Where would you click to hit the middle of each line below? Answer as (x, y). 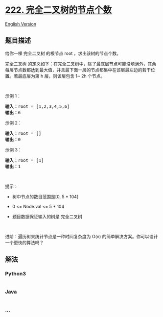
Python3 (15, 274)
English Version (21, 24)
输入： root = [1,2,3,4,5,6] (37, 106)
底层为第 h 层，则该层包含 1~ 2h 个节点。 (63, 76)
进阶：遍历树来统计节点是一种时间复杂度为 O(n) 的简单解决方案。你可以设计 (81, 236)
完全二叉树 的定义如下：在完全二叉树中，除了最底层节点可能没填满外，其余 (81, 64)
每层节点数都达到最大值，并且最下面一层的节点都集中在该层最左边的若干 (78, 70)
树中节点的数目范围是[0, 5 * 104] (45, 196)
